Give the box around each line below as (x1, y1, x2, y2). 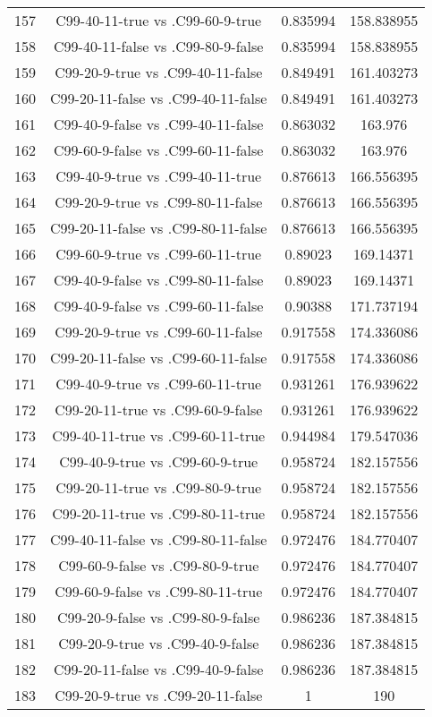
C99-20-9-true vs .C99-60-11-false (55, 321, 263, 342)
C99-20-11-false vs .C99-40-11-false (50, 88, 267, 108)
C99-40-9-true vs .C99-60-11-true (55, 373, 262, 394)
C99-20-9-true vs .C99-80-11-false (55, 192, 263, 212)
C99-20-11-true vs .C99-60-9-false (55, 399, 263, 420)
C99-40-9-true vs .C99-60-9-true (59, 451, 258, 472)
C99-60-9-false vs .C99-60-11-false (54, 140, 264, 160)
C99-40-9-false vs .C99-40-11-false (54, 114, 264, 134)
